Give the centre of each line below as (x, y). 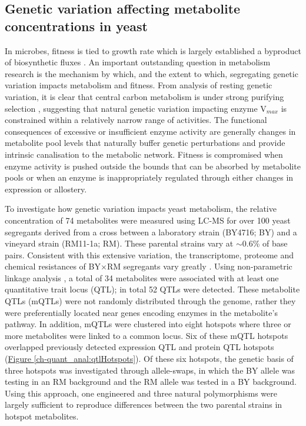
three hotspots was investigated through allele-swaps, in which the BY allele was (150, 370)
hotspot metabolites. (42, 416)
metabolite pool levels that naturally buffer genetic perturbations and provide (145, 143)
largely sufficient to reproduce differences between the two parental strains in (144, 405)
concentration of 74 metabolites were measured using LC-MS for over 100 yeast (148, 220)
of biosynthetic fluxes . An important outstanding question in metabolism (138, 62)
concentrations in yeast (76, 26)
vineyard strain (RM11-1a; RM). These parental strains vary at (119, 243)
